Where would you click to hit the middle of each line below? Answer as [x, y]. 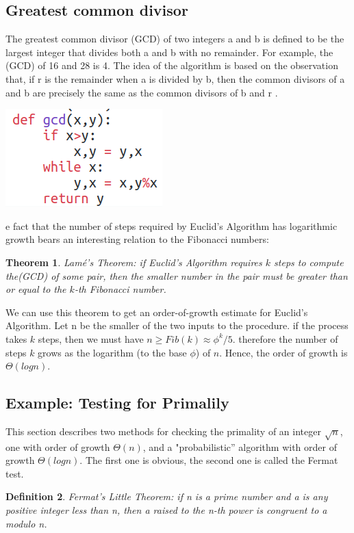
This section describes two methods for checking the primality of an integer [163, 431]
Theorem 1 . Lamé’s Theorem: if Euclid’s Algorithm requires [134, 262]
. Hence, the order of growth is [283, 352]
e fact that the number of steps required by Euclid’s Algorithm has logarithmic [172, 225]
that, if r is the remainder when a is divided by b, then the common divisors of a [175, 78]
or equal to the [36, 289]
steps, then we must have [91, 338]
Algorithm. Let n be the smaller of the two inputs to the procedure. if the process [177, 325]
